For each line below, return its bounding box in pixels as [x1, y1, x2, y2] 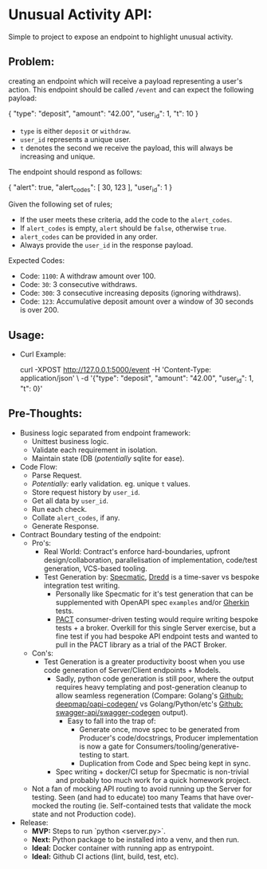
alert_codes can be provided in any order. [19, 232, 158, 242]
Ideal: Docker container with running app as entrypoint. [31, 843, 214, 852]
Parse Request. [31, 470, 82, 480]
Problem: [8, 55, 55, 69]
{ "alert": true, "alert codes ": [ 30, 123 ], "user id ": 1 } [8, 182, 173, 194]
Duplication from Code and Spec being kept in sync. [79, 758, 251, 768]
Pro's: [31, 538, 52, 548]
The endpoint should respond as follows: [8, 167, 143, 176]
